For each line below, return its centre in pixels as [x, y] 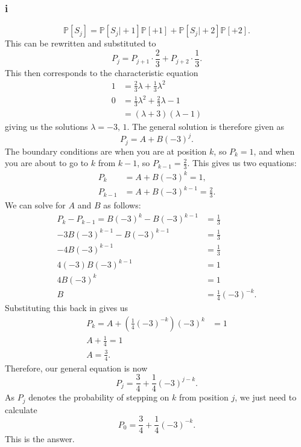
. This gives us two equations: [242, 163]
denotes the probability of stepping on [99, 397]
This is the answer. [40, 439]
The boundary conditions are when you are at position [106, 151]
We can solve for [35, 205]
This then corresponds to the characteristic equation [102, 72]
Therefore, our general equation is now [76, 368]
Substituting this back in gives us [67, 308]
